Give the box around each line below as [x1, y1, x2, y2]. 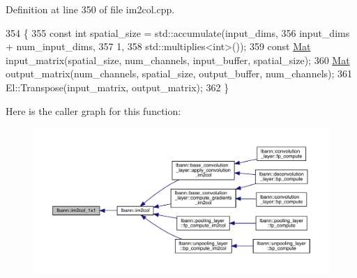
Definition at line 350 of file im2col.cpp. [6, 2, 175, 16]
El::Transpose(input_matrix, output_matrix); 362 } [6, 79, 229, 94]
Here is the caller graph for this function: [6, 103, 181, 118]
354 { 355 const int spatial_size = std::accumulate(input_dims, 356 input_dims [6, 25, 350, 40]
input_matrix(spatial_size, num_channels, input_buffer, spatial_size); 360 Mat [6, 52, 350, 67]
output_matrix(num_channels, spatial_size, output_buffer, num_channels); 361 [6, 66, 353, 81]
